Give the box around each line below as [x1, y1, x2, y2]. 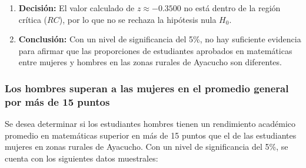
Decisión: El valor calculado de [18, 2, 135, 14]
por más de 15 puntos [5, 94, 110, 109]
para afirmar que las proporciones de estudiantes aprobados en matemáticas [18, 44, 292, 56]
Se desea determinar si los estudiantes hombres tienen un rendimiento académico [5, 117, 296, 130]
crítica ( [18, 13, 48, 25]
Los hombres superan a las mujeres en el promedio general [5, 80, 289, 95]
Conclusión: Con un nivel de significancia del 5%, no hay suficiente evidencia [18, 33, 301, 45]
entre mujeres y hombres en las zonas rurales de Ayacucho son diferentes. [18, 56, 282, 68]
